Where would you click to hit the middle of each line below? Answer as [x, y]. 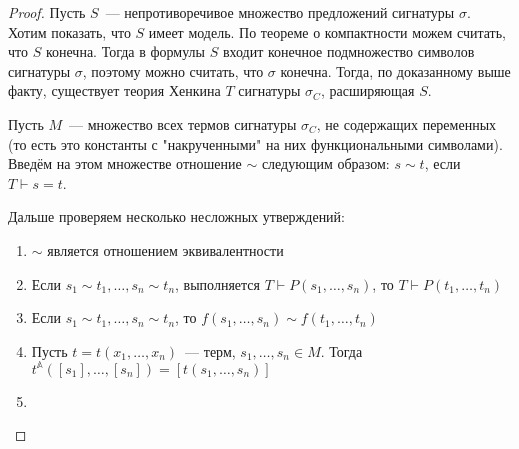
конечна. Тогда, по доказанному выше [395, 70]
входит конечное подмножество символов [348, 51]
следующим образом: [325, 163]
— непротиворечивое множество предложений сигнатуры [280, 12]
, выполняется [217, 283]
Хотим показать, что [69, 31]
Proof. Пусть [47, 12]
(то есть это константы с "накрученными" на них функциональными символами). [255, 143]
